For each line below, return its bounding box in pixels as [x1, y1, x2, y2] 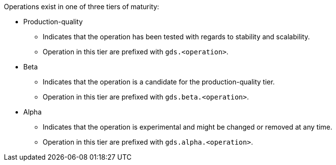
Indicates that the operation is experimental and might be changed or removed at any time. [43, 123, 333, 131]
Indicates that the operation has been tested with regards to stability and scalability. [43, 33, 310, 41]
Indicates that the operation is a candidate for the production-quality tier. [43, 78, 275, 86]
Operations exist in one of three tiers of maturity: [4, 2, 160, 11]
